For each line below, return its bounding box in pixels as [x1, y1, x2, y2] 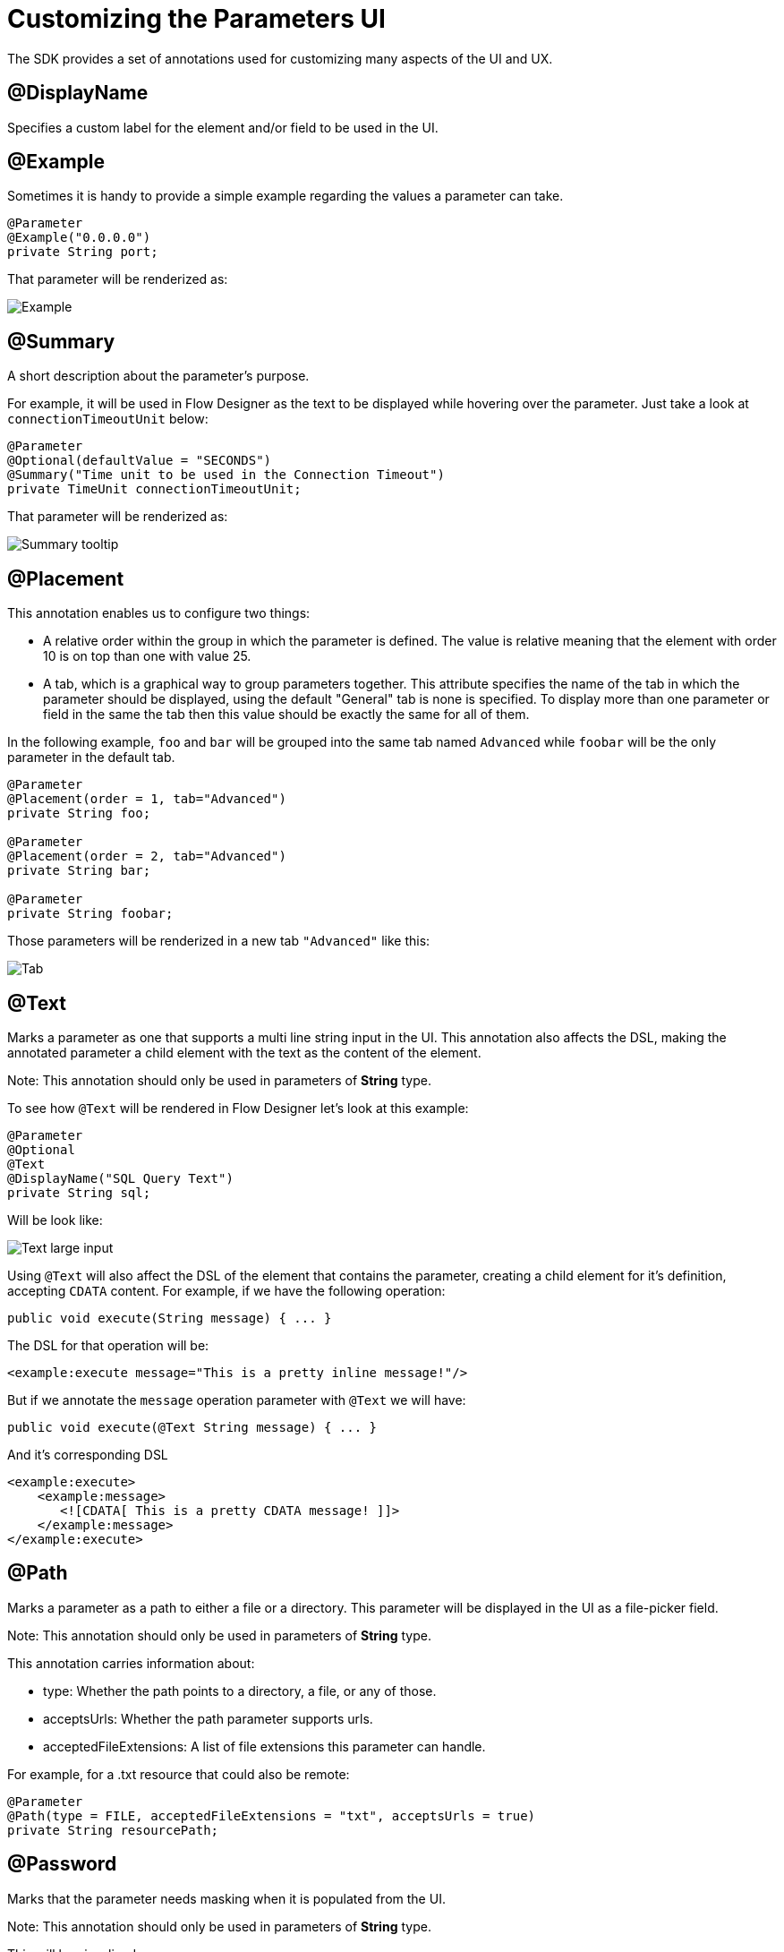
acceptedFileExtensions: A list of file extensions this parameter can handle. [43, 1738, 486, 1754]
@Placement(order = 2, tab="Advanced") [7, 849, 286, 864]
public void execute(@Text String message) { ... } [7, 1419, 378, 1434]
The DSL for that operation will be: [7, 1337, 209, 1353]
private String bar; [7, 863, 151, 878]
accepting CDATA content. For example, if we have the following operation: [7, 1282, 446, 1298]
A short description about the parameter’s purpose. [7, 368, 310, 384]
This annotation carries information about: [7, 1655, 255, 1671]
